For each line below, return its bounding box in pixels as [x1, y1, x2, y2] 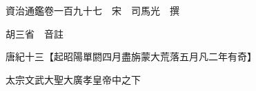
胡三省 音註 [5, 26, 63, 40]
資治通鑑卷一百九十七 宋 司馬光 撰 [5, 3, 179, 17]
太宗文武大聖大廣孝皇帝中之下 [5, 72, 141, 86]
